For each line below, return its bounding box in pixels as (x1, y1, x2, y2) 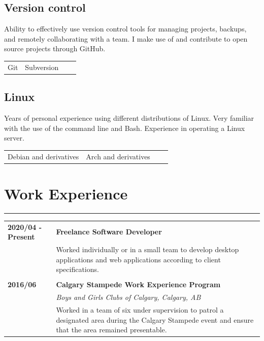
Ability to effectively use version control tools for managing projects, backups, (4, 23, 247, 34)
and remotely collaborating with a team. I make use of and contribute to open (4, 33, 248, 44)
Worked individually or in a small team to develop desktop (56, 244, 239, 254)
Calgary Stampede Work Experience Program (56, 279, 221, 290)
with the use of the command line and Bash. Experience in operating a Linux (4, 122, 245, 133)
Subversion (25, 61, 59, 72)
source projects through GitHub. (4, 43, 106, 54)
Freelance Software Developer (56, 226, 162, 237)
